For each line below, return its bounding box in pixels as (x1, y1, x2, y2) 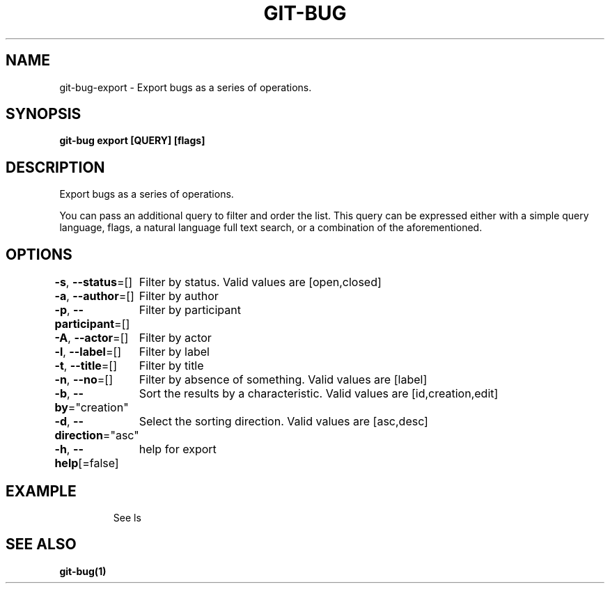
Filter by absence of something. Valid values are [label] (139, 372, 428, 387)
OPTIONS (6, 245, 72, 263)
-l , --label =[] (54, 345, 122, 359)
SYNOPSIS (6, 105, 81, 123)
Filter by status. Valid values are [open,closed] (139, 275, 382, 290)
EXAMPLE (6, 482, 77, 500)
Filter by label (139, 345, 210, 359)
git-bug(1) (59, 565, 107, 577)
